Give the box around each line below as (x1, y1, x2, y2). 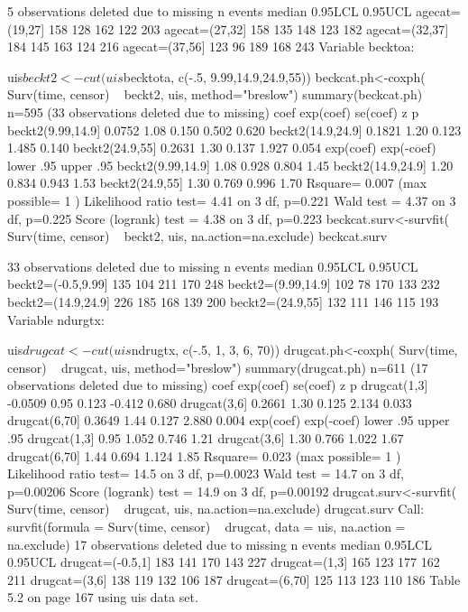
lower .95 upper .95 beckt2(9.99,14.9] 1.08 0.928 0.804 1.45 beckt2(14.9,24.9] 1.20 (7, 155, 454, 174)
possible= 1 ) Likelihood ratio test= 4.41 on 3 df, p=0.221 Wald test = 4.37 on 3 (7, 190, 456, 209)
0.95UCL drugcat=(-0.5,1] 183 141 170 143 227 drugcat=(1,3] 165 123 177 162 (7, 552, 440, 571)
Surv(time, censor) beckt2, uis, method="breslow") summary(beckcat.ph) (7, 85, 423, 104)
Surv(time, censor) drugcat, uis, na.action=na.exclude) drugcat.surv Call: (7, 499, 425, 518)
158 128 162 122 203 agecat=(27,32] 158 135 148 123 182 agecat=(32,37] (48, 19, 449, 38)
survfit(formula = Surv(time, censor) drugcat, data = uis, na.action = (7, 517, 406, 536)
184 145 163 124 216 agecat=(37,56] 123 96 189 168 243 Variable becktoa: (7, 37, 415, 56)
